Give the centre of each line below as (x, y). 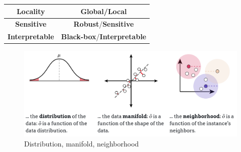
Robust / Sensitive (104, 24)
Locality (31, 11)
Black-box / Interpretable (104, 36)
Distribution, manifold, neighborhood (82, 144)
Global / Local (104, 11)
